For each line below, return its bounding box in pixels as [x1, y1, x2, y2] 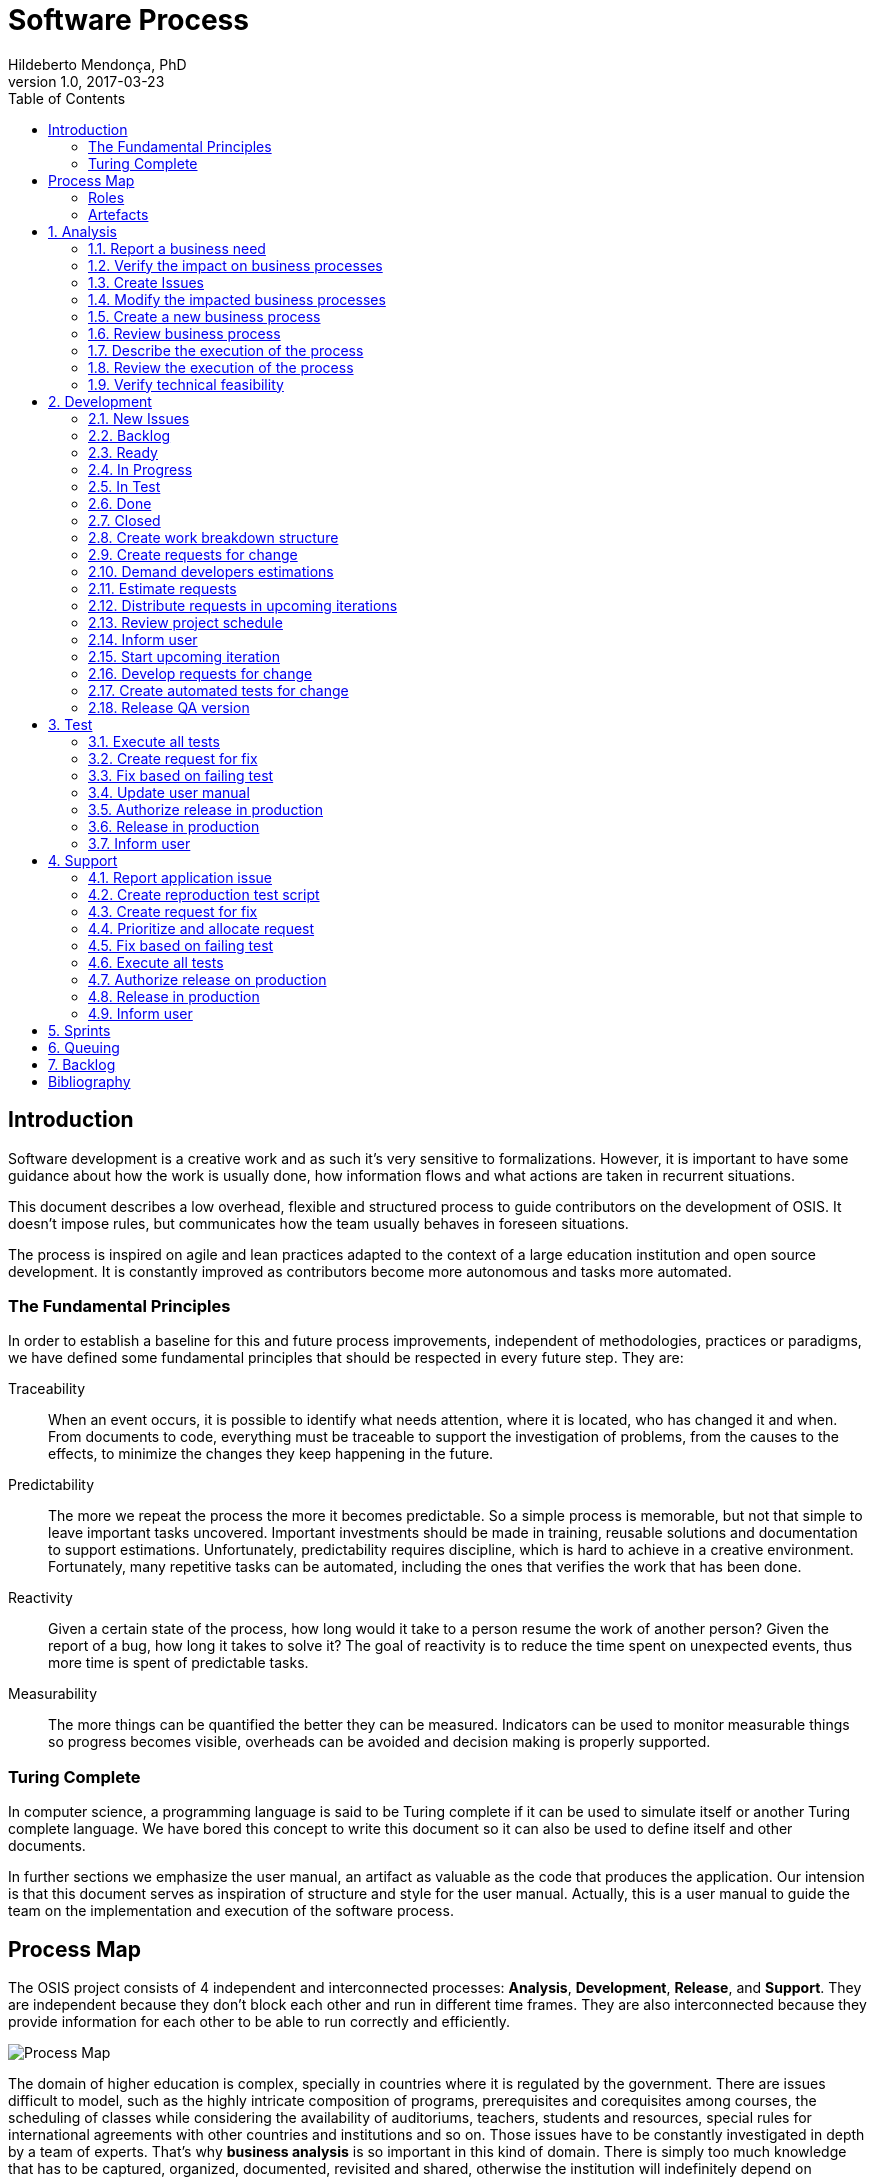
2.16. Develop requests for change [88, 664, 313, 682]
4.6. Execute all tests [88, 953, 224, 971]
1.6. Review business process [88, 324, 281, 342]
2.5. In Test [88, 477, 161, 495]
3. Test [48, 715, 93, 733]
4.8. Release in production [88, 987, 260, 1005]
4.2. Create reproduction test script [88, 885, 320, 903]
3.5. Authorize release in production [88, 800, 324, 818]
